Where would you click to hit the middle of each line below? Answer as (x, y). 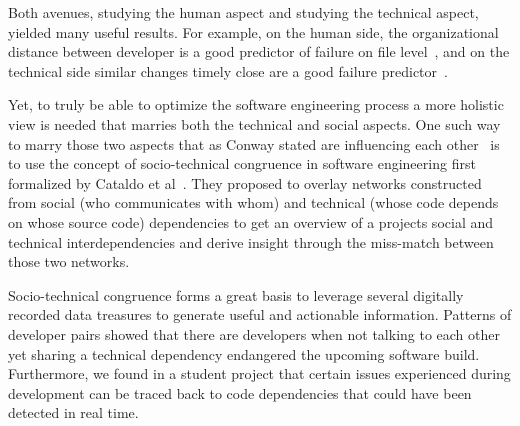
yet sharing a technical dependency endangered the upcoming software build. (244, 353)
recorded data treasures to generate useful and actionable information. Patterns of (260, 314)
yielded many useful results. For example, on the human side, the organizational (253, 31)
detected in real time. (73, 412)
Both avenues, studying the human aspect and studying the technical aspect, (243, 12)
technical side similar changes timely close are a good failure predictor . (228, 70)
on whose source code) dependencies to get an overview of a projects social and (250, 221)
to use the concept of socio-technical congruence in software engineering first (242, 163)
